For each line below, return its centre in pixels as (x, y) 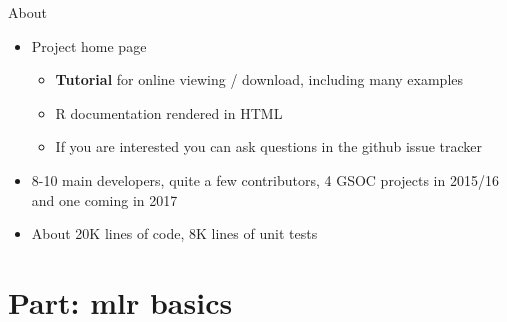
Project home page (89, 45)
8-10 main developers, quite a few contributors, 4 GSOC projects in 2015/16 (265, 179)
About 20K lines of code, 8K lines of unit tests (174, 233)
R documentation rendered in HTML (169, 112)
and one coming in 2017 (104, 199)
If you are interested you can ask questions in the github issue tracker (269, 146)
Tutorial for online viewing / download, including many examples (259, 79)
